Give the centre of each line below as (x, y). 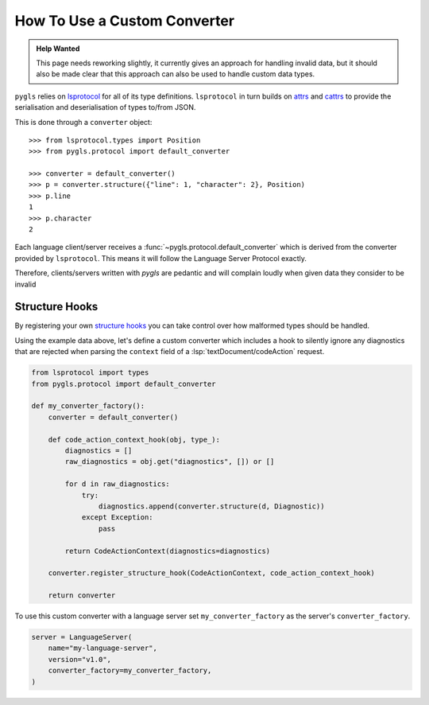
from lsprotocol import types (90, 373)
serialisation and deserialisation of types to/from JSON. (105, 107)
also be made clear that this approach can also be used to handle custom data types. (176, 74)
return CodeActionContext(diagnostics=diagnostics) (168, 551)
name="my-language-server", (103, 648)
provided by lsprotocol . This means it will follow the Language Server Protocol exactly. (161, 258)
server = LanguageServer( (82, 637)
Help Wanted (58, 49)
